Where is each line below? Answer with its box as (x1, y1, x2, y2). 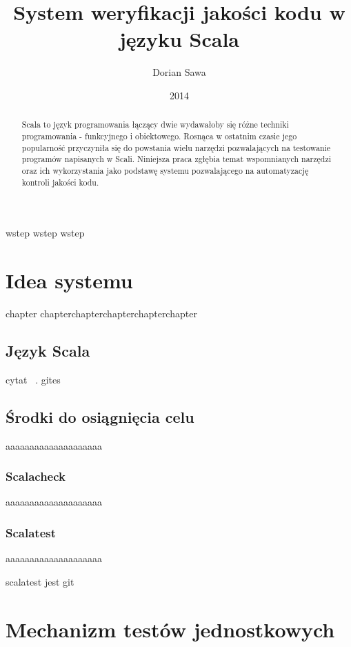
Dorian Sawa (152, 65, 206, 79)
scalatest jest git (6, 574, 74, 588)
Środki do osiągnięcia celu (6, 406, 194, 427)
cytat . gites (6, 372, 61, 386)
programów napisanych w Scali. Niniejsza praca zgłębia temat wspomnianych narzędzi (21, 153, 332, 165)
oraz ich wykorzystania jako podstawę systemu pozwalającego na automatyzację (21, 164, 309, 176)
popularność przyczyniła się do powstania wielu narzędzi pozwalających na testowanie (21, 141, 331, 153)
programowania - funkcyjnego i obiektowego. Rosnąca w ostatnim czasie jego (21, 130, 297, 141)
